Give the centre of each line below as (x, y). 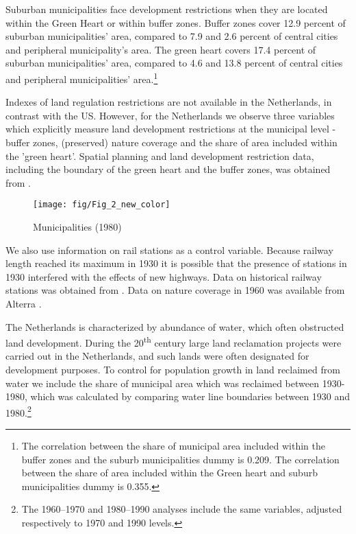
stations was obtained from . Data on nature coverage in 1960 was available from (175, 290)
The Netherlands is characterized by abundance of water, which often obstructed (175, 326)
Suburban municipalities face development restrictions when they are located (167, 9)
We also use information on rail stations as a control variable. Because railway (169, 249)
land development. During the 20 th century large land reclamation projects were (174, 341)
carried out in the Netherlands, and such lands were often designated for (157, 356)
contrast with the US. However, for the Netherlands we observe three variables (170, 115)
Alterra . (24, 303)
